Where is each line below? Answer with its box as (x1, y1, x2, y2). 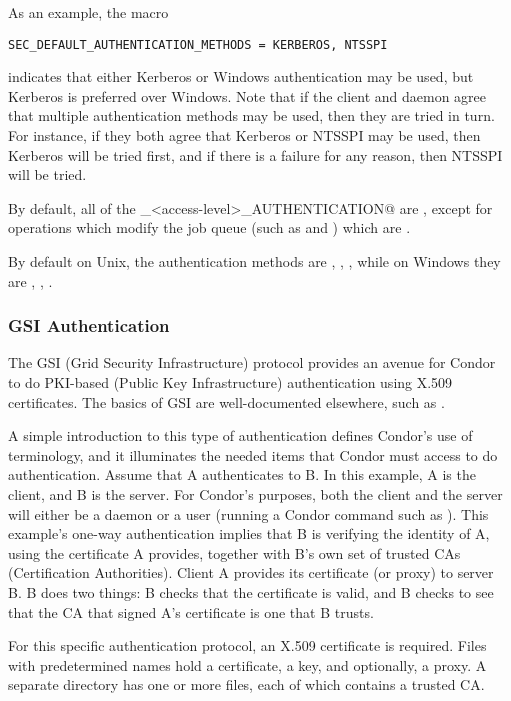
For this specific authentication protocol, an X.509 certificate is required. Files (8, 635, 487, 656)
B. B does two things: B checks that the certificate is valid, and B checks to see (8, 581, 494, 602)
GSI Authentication (8, 313, 170, 338)
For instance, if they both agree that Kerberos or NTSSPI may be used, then (8, 125, 481, 146)
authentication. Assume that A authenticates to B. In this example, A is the (8, 464, 476, 485)
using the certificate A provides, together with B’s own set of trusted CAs (8, 542, 461, 563)
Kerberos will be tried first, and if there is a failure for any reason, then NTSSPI (8, 144, 503, 165)
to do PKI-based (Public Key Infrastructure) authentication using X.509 (8, 372, 453, 392)
